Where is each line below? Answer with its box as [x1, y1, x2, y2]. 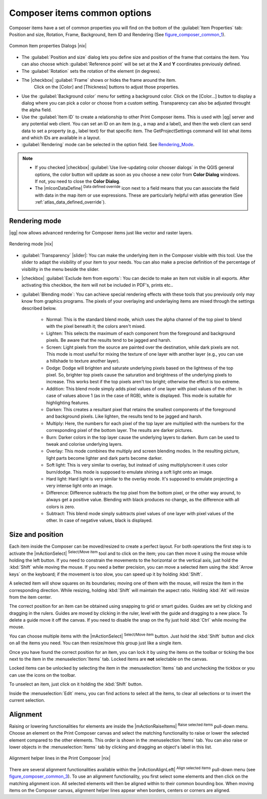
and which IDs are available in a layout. [21, 135, 101, 141]
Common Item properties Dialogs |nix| [9, 43, 87, 49]
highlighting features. [46, 399, 90, 406]
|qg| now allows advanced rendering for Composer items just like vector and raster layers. [9, 230, 193, 236]
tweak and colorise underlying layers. [46, 441, 123, 447]
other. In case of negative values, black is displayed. [46, 518, 153, 524]
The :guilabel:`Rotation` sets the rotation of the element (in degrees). [21, 68, 161, 74]
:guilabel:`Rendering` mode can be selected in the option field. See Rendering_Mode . [21, 142, 195, 148]
